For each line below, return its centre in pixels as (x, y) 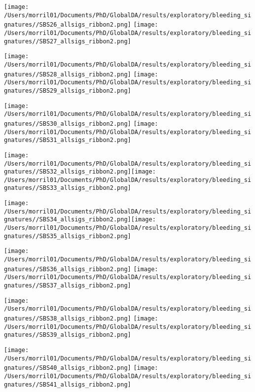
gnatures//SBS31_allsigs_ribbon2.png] (68, 140)
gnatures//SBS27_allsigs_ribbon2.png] (68, 41)
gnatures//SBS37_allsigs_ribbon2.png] (68, 286)
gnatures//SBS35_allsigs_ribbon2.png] (68, 236)
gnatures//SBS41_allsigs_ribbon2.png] (68, 384)
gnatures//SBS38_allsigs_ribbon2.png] (68, 319)
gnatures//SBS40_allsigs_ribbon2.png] (68, 368)
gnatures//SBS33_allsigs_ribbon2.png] (68, 188)
